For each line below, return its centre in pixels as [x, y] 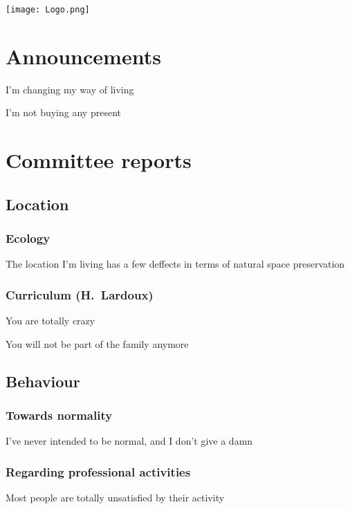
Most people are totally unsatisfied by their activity [115, 498]
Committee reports [99, 160]
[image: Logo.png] [48, 10]
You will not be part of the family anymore [97, 343]
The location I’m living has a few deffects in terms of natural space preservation [175, 264]
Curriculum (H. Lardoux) [80, 294]
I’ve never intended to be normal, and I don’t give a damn [129, 441]
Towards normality [59, 415]
